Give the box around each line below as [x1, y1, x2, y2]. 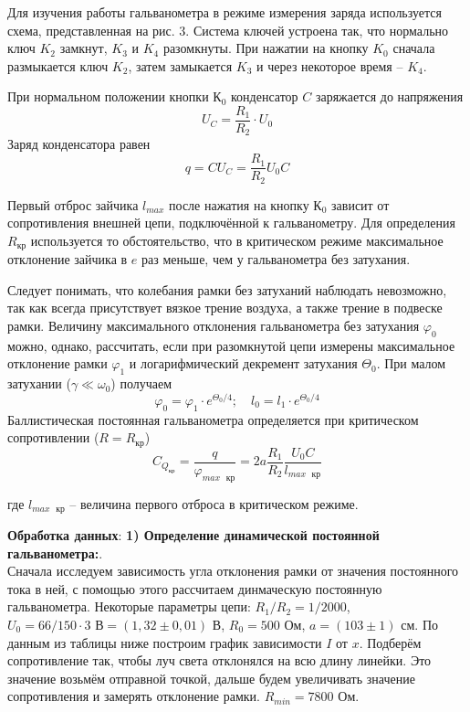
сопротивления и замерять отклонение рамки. [7, 686, 260, 706]
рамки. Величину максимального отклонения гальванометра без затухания [7, 316, 420, 335]
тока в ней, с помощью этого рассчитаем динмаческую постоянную [7, 579, 382, 598]
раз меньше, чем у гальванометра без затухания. [141, 250, 411, 269]
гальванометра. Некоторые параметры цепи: [7, 597, 251, 616]
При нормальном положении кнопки [7, 87, 209, 106]
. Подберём [359, 632, 422, 652]
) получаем [110, 374, 172, 393]
